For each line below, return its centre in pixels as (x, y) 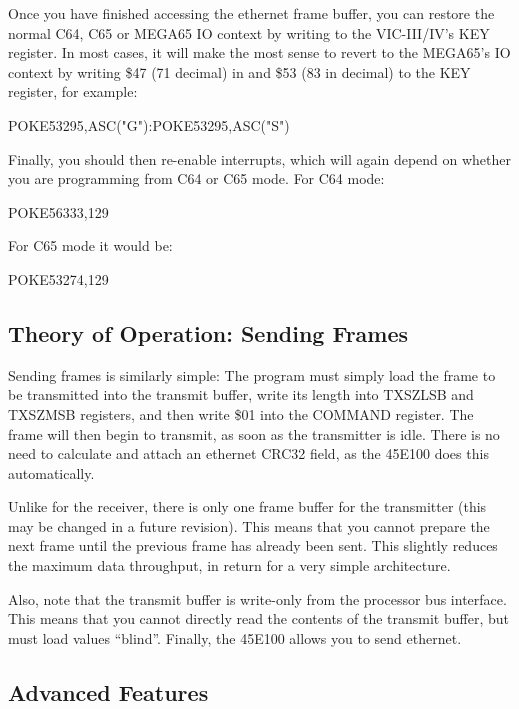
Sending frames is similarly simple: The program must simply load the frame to (252, 374)
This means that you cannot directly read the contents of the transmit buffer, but (258, 618)
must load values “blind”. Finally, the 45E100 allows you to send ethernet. (235, 637)
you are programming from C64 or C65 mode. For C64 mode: (196, 178)
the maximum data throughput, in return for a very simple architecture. (229, 565)
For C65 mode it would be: (90, 245)
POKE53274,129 (58, 278)
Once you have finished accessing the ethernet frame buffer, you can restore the (251, 13)
